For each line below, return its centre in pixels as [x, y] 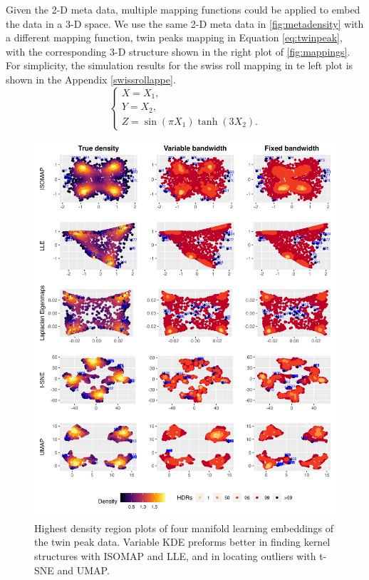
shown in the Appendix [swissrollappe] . [91, 79]
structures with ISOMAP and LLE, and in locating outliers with [175, 555]
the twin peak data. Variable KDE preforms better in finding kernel [182, 542]
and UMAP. [83, 570]
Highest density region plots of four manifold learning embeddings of [184, 528]
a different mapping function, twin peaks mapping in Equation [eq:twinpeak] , [174, 37]
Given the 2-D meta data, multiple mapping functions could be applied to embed [183, 9]
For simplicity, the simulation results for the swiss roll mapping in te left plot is [180, 65]
